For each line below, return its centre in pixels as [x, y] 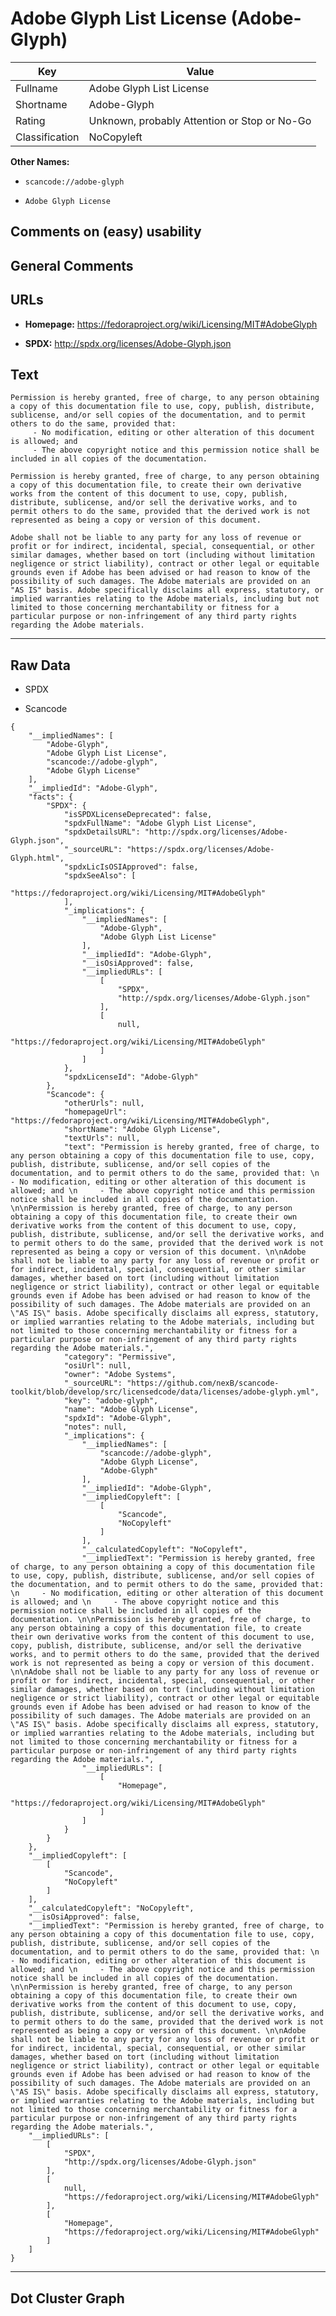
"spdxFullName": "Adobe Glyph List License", [160, 823]
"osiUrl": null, [97, 1366]
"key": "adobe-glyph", [111, 1401]
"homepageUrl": [95, 1112]
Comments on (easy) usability [106, 232]
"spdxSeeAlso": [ [100, 876]
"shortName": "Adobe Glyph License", [142, 1130]
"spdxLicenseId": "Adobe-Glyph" [131, 1077]
